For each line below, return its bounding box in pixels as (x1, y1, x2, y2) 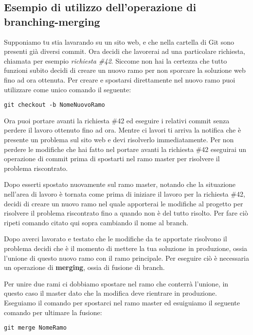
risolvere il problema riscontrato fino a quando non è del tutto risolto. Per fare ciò (4, 208, 248, 218)
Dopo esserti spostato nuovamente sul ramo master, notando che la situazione (4, 179, 236, 189)
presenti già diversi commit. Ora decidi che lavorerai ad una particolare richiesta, (4, 46, 245, 56)
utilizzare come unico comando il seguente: (4, 84, 131, 94)
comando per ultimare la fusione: (4, 307, 102, 317)
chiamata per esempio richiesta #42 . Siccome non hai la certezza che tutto (4, 55, 227, 66)
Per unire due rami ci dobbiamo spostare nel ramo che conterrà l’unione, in (4, 278, 229, 288)
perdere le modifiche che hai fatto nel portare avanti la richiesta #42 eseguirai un (4, 144, 247, 154)
